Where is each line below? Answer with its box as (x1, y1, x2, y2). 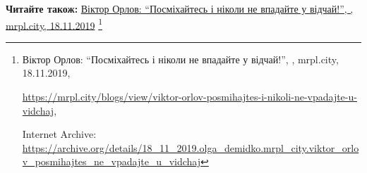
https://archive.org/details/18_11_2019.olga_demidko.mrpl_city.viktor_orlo (22, 140, 359, 155)
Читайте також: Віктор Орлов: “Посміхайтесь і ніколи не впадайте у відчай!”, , (6, 1, 354, 15)
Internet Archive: (22, 127, 97, 141)
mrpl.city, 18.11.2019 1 (6, 15, 102, 32)
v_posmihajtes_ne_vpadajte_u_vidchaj (22, 154, 201, 169)
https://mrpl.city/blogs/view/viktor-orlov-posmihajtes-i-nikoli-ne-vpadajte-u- (22, 89, 357, 104)
